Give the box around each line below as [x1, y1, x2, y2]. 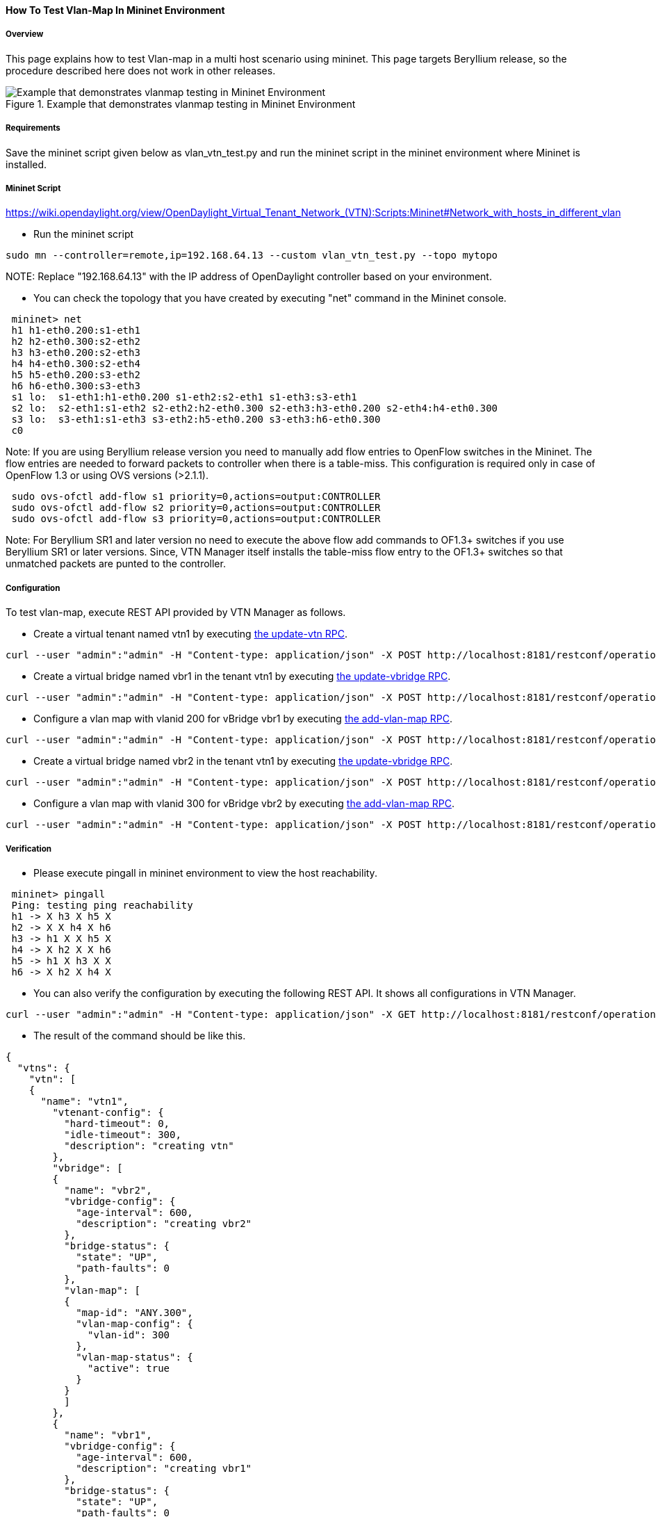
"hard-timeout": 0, [64, 1117, 170, 1129]
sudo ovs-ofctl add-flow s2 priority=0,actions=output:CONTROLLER [11, 502, 381, 514]
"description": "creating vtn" [64, 1139, 234, 1151]
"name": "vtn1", [40, 1095, 129, 1107]
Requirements [6, 123, 60, 133]
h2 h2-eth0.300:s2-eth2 [11, 336, 140, 348]
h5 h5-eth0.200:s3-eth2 [11, 369, 140, 381]
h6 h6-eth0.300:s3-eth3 [11, 380, 140, 392]
